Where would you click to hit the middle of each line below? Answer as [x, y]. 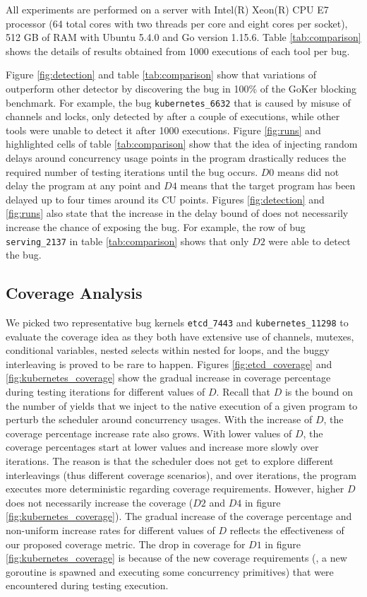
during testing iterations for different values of [106, 392]
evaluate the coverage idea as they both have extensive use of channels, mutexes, [180, 336]
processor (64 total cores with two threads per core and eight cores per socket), [177, 23]
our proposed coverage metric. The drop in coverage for [126, 544]
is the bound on [319, 392]
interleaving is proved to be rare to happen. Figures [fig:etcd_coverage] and [169, 363]
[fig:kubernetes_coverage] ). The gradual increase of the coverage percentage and [179, 516]
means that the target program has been [268, 185]
